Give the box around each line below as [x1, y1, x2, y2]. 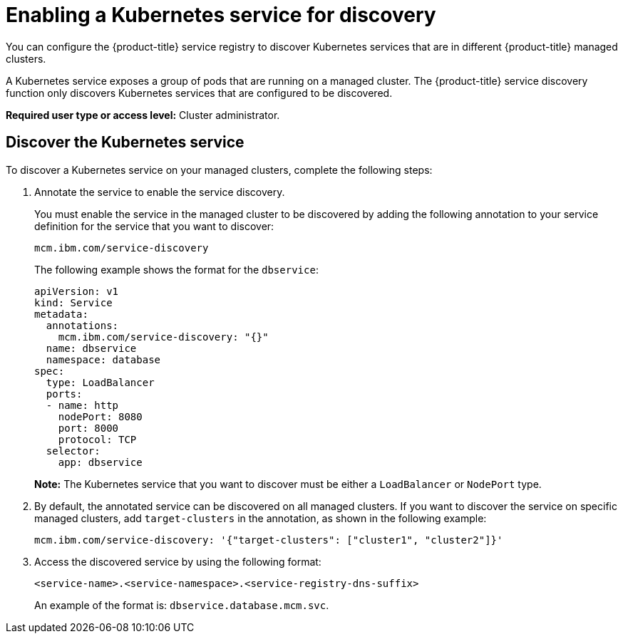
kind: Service [34, 296, 113, 308]
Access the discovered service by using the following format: [34, 555, 321, 568]
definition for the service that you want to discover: [34, 219, 274, 232]
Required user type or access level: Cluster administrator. [6, 108, 280, 121]
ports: [46, 388, 83, 400]
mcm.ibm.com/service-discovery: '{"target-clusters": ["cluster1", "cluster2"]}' [34, 534, 503, 546]
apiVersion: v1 [34, 285, 119, 297]
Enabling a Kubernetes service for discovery [6, 3, 436, 27]
